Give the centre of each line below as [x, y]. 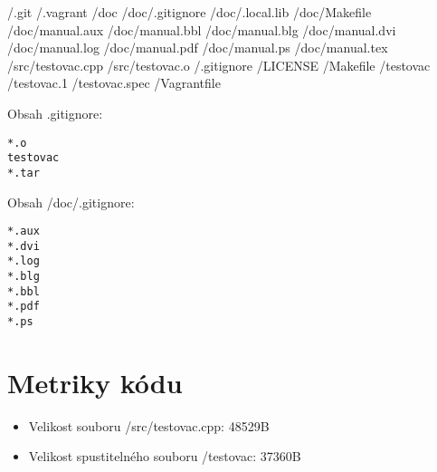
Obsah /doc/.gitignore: [71, 202]
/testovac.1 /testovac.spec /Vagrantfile [114, 83]
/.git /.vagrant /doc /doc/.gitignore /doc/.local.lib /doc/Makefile [190, 12]
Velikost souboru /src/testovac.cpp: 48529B [149, 425]
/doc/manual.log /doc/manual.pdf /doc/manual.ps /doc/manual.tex [198, 48]
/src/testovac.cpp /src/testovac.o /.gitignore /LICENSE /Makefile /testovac [219, 65]
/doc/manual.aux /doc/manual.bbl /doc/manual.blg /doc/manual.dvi [202, 29]
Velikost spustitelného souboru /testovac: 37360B [165, 456]
